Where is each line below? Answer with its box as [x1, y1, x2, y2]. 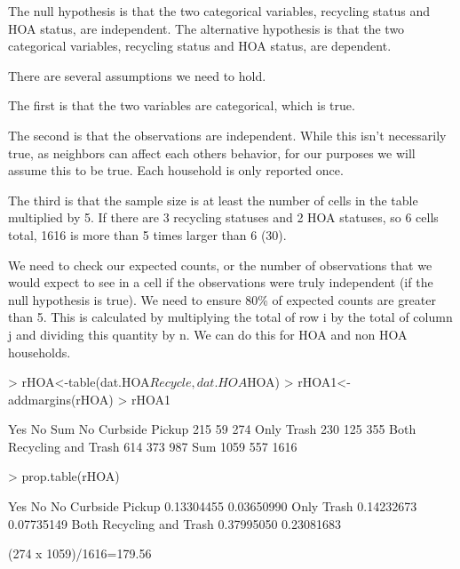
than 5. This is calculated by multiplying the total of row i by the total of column [8, 308, 453, 326]
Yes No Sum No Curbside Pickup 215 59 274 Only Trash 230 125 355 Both [8, 420, 416, 438]
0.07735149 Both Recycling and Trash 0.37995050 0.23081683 [8, 514, 342, 533]
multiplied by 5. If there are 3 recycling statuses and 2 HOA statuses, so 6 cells [8, 208, 439, 227]
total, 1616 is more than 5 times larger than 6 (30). [8, 225, 287, 244]
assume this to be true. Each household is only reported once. [8, 161, 344, 180]
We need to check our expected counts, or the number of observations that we [8, 255, 432, 274]
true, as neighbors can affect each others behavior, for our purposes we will [8, 143, 416, 162]
